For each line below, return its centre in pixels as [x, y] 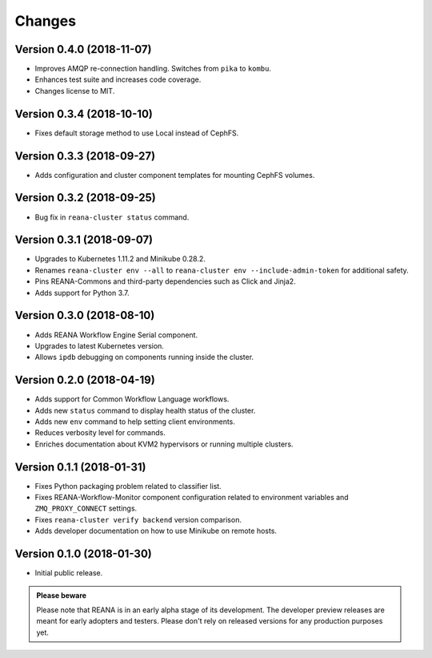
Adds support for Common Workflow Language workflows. [132, 399]
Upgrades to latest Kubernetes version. [99, 345]
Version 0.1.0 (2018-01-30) [83, 554]
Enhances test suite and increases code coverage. [118, 79]
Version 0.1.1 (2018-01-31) [80, 467]
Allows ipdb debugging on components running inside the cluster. [144, 357]
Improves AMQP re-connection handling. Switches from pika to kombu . [153, 69]
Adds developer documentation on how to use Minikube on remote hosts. [156, 531]
